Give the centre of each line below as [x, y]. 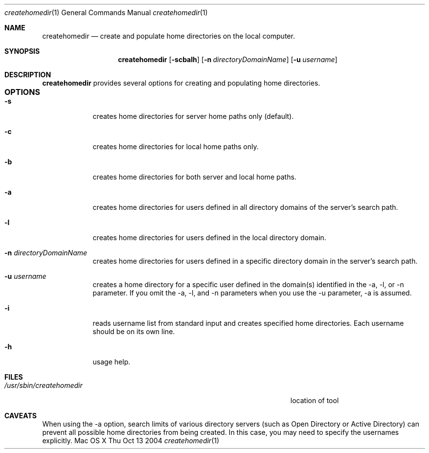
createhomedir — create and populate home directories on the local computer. [169, 36]
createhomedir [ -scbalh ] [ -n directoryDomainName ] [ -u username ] [228, 59]
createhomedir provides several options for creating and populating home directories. [181, 83]
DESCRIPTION [28, 75]
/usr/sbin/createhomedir [44, 385]
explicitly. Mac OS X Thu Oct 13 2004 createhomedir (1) [131, 441]
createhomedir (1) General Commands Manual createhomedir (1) [106, 12]
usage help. [112, 362]
